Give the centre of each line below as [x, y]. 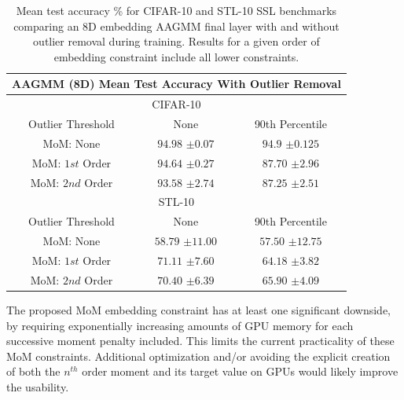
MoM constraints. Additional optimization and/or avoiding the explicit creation [198, 356]
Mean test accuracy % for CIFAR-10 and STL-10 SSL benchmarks [176, 10]
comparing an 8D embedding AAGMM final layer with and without [176, 26]
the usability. [38, 386]
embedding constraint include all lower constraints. [176, 56]
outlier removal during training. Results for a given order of [176, 41]
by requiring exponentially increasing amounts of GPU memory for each [180, 325]
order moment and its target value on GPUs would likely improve [240, 371]
